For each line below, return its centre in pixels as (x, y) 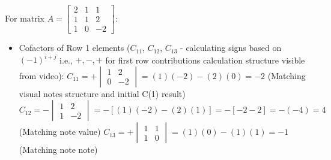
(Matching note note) (58, 150)
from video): (41, 75)
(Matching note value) (60, 132)
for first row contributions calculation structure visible (205, 60)
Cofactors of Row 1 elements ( (74, 48)
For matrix (25, 18)
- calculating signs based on (231, 48)
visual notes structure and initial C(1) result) (102, 93)
